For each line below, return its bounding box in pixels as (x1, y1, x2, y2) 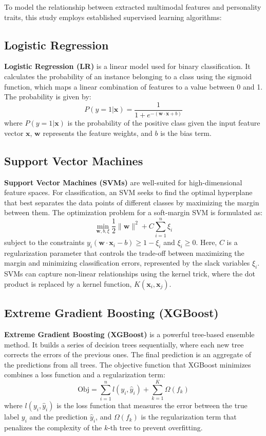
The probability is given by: (4, 91, 91, 102)
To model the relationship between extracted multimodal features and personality (4, 2, 261, 12)
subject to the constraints (4, 237, 85, 248)
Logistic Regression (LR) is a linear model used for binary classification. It (4, 61, 251, 72)
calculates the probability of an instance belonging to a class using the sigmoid (4, 71, 252, 81)
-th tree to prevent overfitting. (108, 422, 203, 432)
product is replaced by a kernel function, (4, 278, 132, 289)
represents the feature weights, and (43, 127, 153, 138)
